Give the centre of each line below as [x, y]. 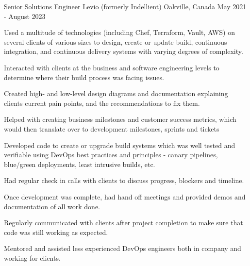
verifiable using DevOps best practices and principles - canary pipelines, [111, 155]
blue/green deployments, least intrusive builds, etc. [80, 164]
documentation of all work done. [52, 206]
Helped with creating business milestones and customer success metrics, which [120, 119]
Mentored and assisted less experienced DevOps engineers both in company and [123, 248]
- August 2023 [25, 16]
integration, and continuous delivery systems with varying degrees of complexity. [124, 51]
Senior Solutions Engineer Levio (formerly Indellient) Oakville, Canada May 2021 [125, 6]
